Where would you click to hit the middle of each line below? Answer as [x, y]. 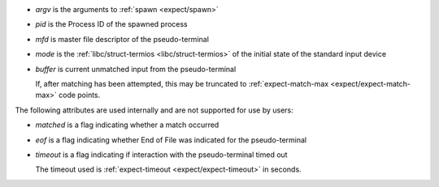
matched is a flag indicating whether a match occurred [127, 125]
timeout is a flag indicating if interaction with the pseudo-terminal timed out [161, 155]
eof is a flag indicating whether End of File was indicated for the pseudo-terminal [171, 140]
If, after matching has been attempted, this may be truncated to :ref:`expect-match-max [182, 83]
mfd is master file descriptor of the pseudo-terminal [122, 39]
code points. [79, 95]
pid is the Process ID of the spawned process [112, 24]
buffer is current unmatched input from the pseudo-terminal [136, 69]
